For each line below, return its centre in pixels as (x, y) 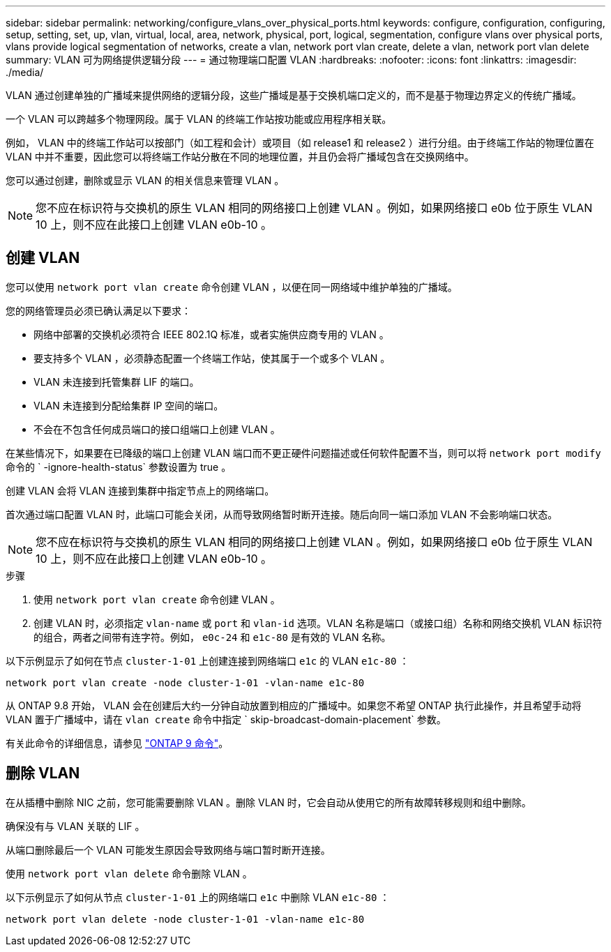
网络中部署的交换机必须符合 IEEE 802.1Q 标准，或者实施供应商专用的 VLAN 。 (211, 334)
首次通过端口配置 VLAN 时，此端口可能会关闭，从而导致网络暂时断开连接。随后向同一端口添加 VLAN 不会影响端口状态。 (282, 514)
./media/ (25, 72)
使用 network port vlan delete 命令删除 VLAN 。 (129, 873)
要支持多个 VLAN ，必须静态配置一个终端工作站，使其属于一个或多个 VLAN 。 (212, 358)
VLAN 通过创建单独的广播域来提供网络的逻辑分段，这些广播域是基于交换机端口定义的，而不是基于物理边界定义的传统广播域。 (294, 95)
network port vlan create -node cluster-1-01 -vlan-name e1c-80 (185, 682)
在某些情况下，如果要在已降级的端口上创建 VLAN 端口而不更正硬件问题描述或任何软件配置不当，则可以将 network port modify (303, 453)
